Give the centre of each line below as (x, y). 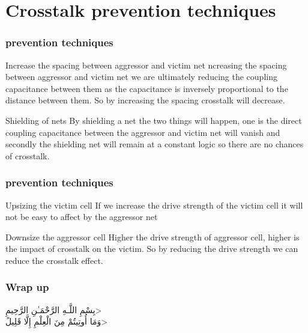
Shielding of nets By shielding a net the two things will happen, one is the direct (154, 120)
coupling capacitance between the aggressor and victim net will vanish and (143, 132)
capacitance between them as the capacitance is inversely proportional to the (147, 88)
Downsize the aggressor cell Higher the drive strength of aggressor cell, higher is (152, 237)
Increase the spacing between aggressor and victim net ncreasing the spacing (146, 65)
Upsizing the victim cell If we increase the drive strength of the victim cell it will (154, 205)
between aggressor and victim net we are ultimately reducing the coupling (141, 77)
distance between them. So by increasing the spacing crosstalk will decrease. (145, 100)
